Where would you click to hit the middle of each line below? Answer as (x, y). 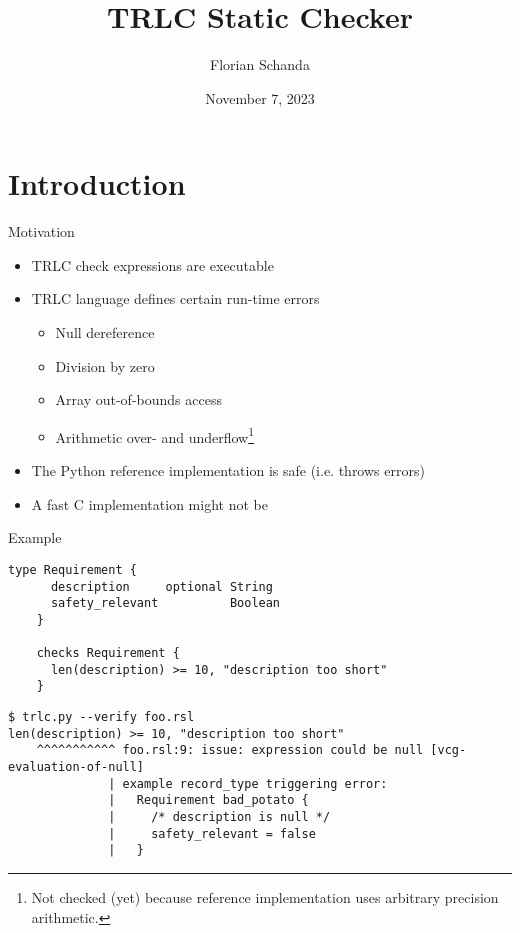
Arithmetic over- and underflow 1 (155, 435)
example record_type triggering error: (255, 783)
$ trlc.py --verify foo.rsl (101, 717)
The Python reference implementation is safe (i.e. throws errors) (228, 470)
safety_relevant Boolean (165, 603)
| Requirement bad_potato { (208, 800)
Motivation (41, 231)
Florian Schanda (260, 64)
